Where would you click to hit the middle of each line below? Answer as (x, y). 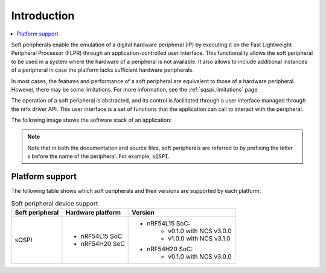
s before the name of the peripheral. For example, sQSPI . (99, 156)
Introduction (43, 16)
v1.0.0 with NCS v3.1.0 (199, 238)
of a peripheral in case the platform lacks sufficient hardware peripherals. (103, 70)
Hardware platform (93, 212)
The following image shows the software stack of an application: (91, 120)
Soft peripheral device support (55, 203)
